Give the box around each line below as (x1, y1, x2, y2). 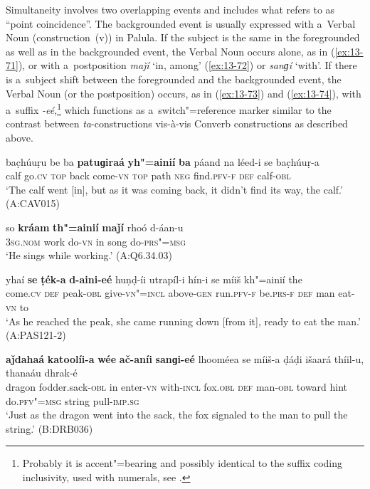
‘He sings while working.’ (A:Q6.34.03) (6, 248, 172, 263)
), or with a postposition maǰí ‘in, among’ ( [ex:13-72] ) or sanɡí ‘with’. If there (18, 58, 357, 73)
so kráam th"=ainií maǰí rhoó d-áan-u (6, 219, 184, 234)
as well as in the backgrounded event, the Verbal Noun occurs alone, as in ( (6, 43, 335, 58)
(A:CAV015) (6, 196, 60, 211)
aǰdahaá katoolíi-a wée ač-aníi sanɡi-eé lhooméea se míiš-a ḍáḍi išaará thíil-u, (6, 351, 364, 366)
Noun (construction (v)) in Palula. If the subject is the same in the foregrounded (6, 30, 360, 45)
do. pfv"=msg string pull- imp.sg (6, 393, 139, 408)
